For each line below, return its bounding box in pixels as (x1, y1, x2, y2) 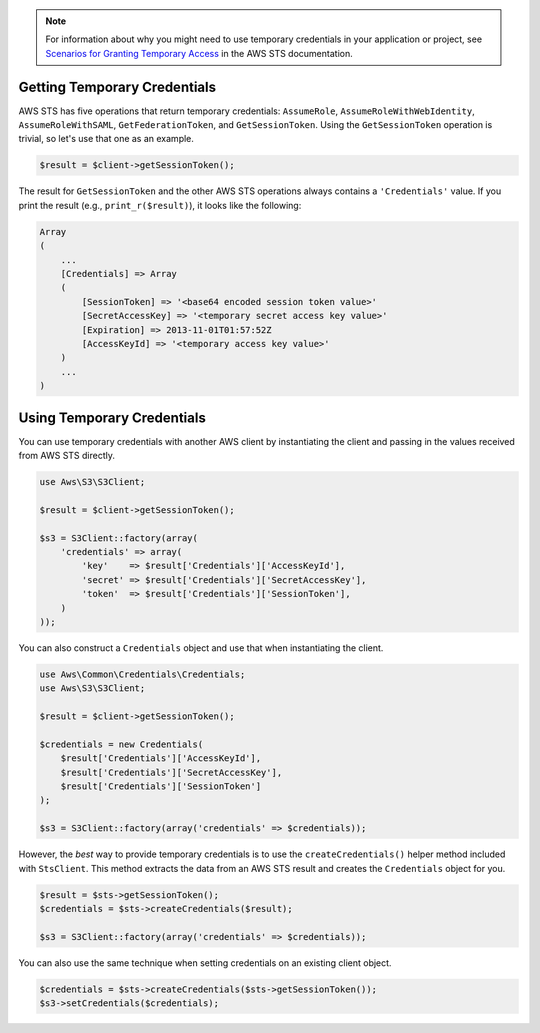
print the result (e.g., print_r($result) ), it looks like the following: (18, 199, 302, 211)
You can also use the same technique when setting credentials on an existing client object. (18, 956, 392, 969)
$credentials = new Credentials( (39, 738, 204, 750)
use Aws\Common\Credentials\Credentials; (39, 668, 246, 680)
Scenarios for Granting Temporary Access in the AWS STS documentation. (45, 47, 354, 59)
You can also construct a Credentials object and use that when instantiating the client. (18, 641, 384, 654)
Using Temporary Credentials (18, 409, 207, 426)
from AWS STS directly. (18, 450, 115, 461)
